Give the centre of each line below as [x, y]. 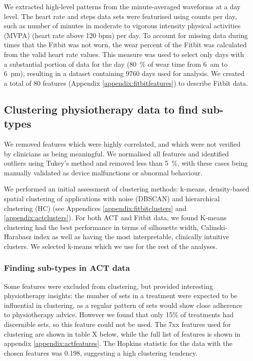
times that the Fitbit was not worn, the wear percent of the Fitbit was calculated [126, 45]
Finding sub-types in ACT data [67, 268]
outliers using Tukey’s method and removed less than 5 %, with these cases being [126, 163]
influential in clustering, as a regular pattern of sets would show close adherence [123, 305]
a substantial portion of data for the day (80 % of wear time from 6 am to [116, 64]
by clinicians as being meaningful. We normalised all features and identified [117, 153]
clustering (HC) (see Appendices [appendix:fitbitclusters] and [95, 208]
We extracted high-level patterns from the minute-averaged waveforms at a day [122, 6]
